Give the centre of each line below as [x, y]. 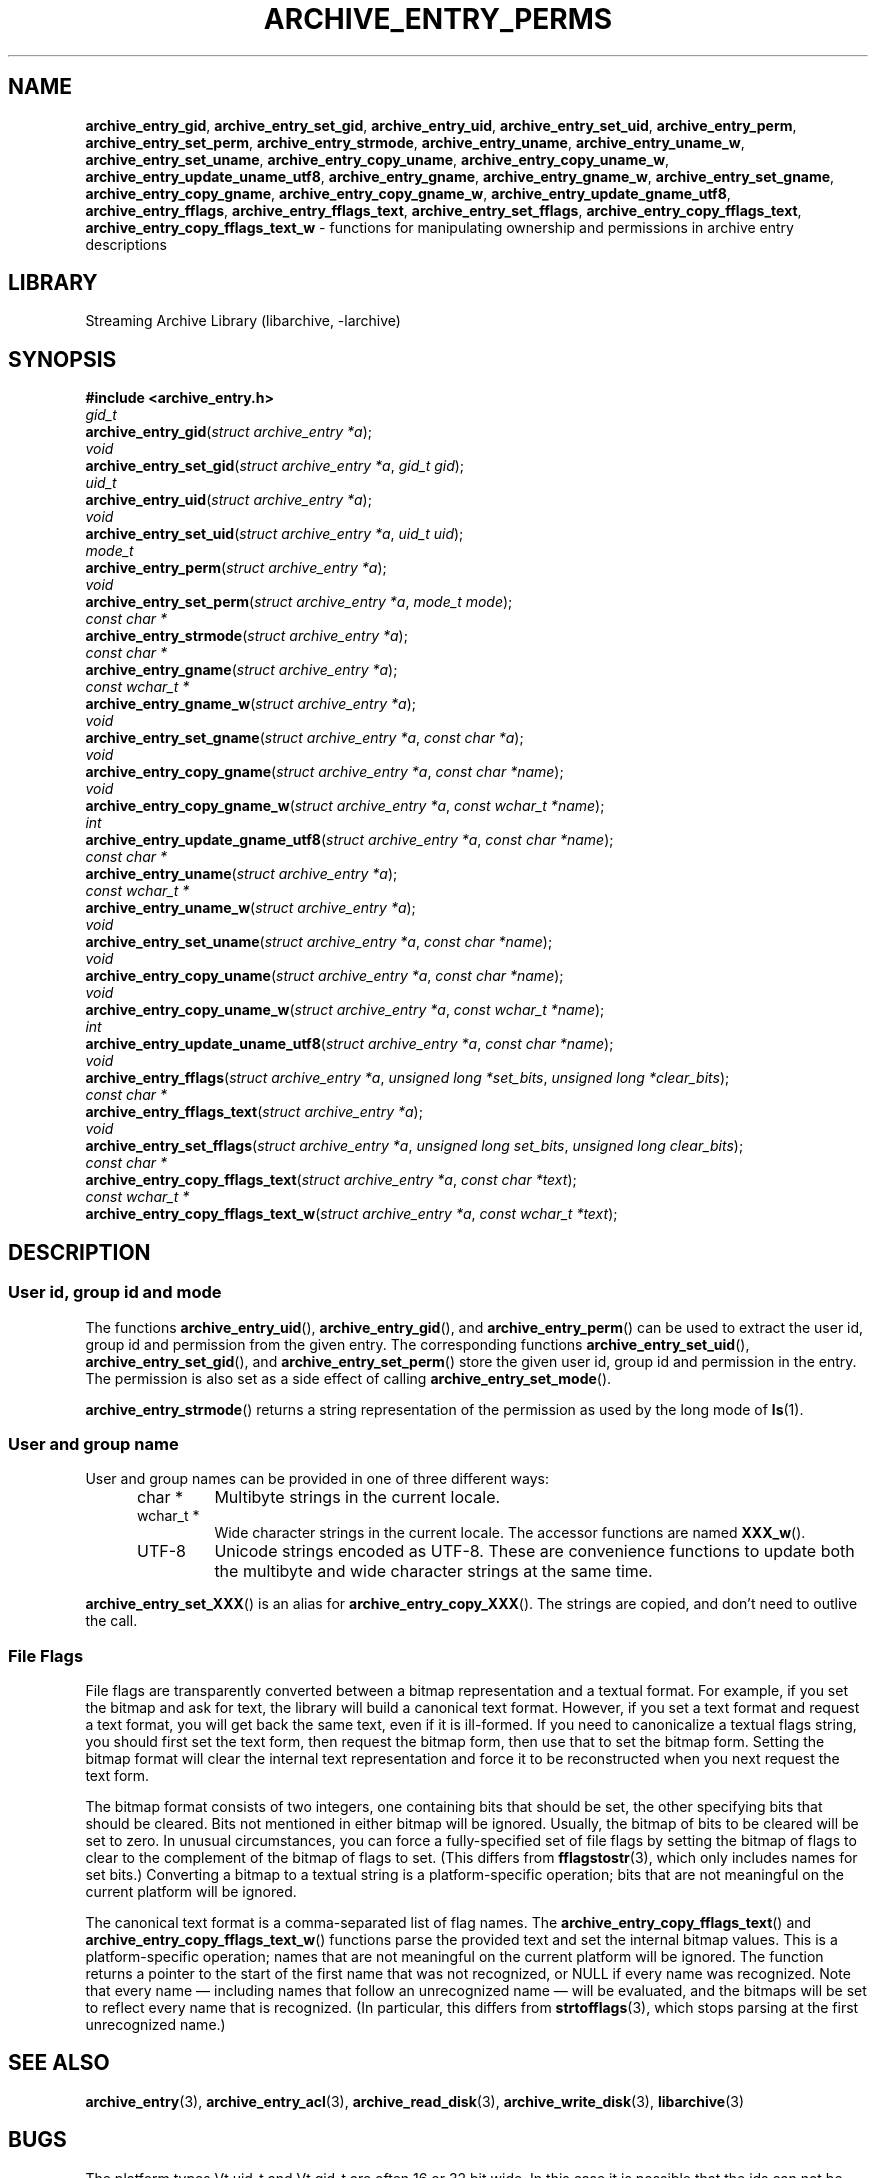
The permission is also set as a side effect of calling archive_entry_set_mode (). [348, 1378]
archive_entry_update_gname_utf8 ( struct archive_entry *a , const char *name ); [349, 840]
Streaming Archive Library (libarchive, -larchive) [243, 321]
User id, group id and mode [115, 1292]
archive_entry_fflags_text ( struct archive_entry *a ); [254, 1112]
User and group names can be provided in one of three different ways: [317, 1479]
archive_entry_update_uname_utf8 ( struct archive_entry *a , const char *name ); [349, 1044]
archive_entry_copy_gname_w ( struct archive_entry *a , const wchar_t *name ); [345, 806]
